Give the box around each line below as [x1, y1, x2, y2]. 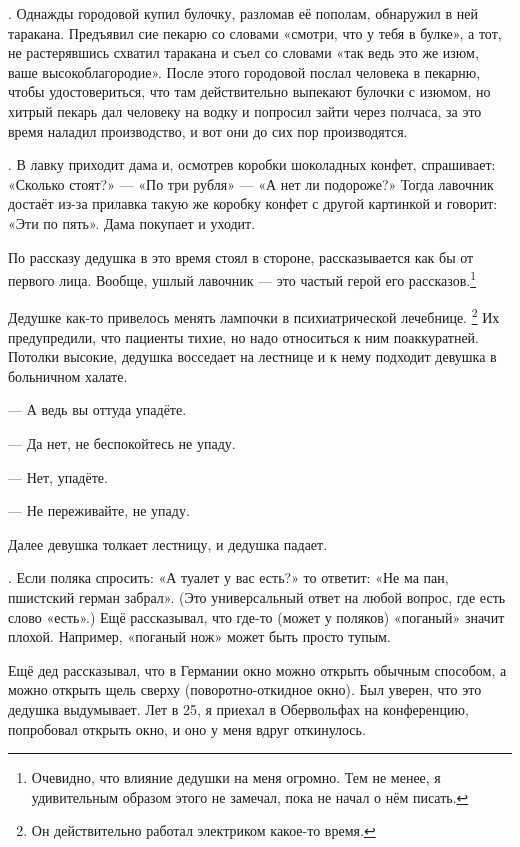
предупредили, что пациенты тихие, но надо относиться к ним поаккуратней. [8, 326, 479, 347]
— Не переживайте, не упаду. [8, 500, 190, 521]
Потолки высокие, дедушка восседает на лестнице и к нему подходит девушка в [8, 346, 497, 367]
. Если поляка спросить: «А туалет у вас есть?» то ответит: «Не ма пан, [8, 567, 449, 588]
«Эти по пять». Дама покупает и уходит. [8, 212, 256, 233]
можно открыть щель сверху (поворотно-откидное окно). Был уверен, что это [8, 679, 482, 700]
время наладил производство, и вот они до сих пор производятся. [8, 120, 408, 141]
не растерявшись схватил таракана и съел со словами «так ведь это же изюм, [8, 42, 479, 63]
